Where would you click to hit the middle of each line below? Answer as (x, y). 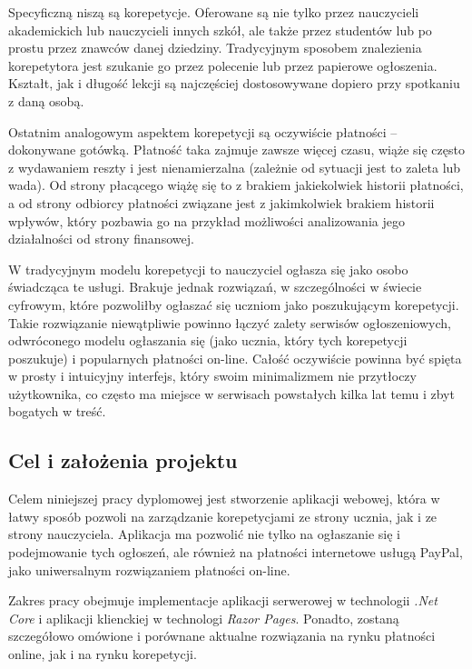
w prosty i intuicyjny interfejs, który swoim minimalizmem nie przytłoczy (212, 376)
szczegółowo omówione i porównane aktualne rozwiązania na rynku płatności (222, 636)
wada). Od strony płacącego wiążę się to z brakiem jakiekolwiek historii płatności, (236, 185)
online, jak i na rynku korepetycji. (103, 654)
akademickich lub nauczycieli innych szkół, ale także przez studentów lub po (220, 30)
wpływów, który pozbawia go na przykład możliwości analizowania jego (206, 220)
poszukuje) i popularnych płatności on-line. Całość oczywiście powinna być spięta (235, 358)
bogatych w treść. (57, 411)
